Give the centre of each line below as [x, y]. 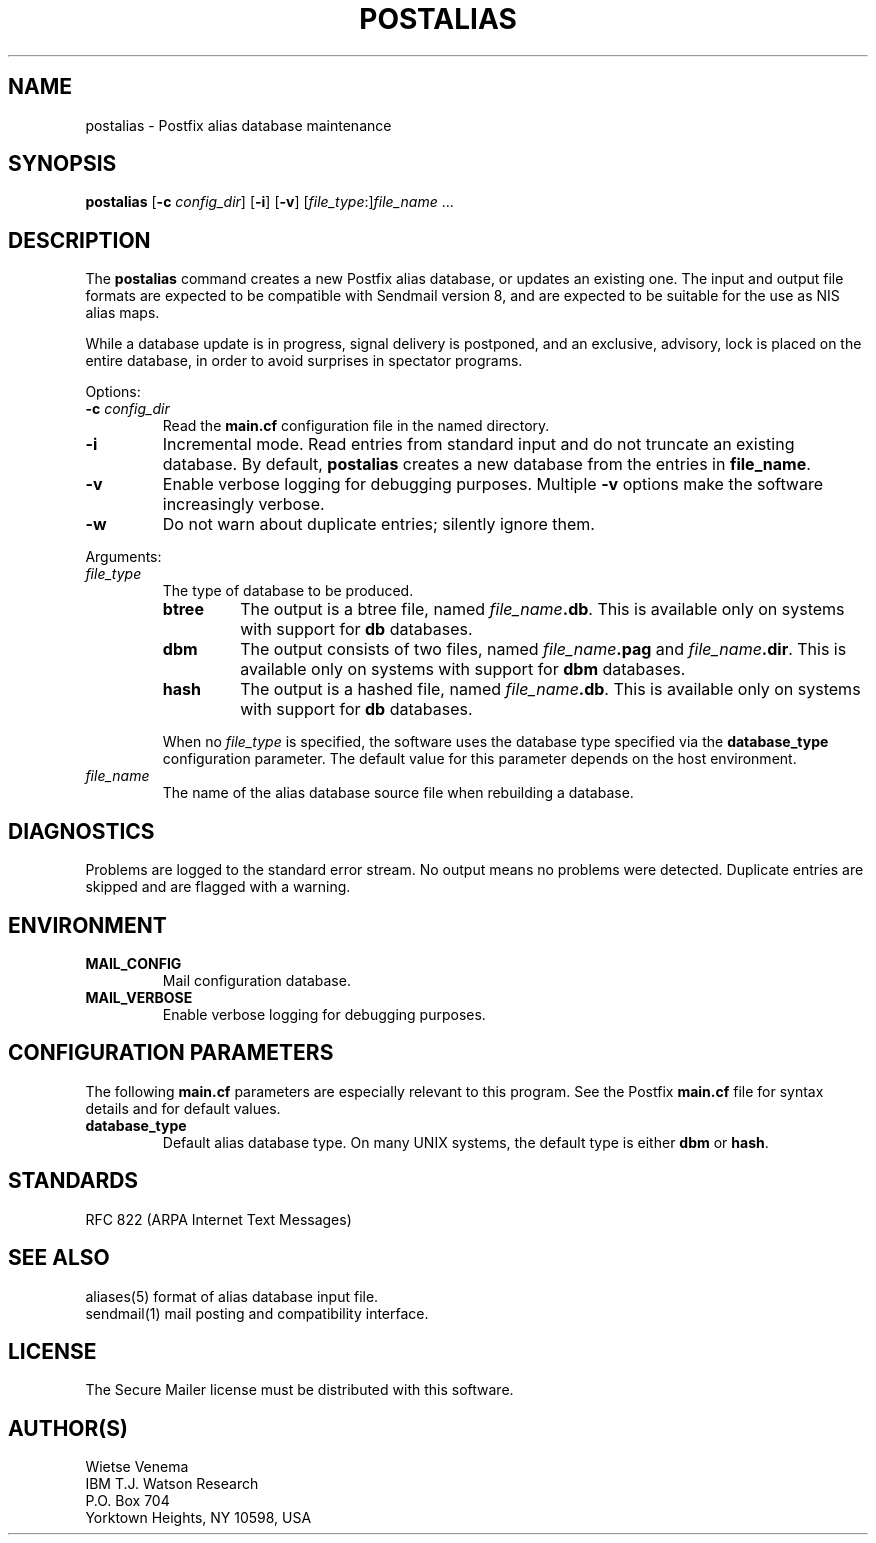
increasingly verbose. [243, 504]
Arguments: [123, 557]
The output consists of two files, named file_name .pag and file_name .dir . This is [543, 649]
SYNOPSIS [62, 164]
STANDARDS [73, 1181]
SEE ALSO [59, 1258]
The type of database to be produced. [288, 591]
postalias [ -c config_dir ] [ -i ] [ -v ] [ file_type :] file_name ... [269, 202]
